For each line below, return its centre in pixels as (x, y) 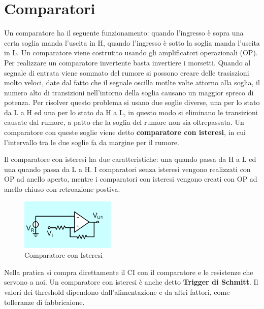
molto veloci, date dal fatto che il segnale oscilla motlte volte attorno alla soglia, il (132, 82)
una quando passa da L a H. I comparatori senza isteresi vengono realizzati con (127, 169)
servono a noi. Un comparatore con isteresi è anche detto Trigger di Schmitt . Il (131, 282)
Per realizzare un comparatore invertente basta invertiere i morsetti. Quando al (127, 62)
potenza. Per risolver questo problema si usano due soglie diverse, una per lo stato (132, 102)
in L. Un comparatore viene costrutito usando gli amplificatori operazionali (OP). (131, 53)
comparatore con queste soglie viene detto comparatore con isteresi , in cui (125, 132)
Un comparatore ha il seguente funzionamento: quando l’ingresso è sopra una (124, 33)
